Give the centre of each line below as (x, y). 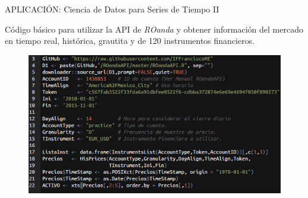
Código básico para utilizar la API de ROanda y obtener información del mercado (154, 29)
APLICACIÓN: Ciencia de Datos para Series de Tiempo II (112, 9)
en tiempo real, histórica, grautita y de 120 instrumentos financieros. (130, 41)
